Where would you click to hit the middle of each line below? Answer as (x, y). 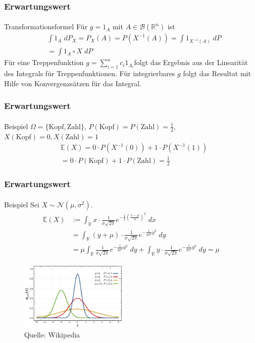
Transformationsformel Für (46, 26)
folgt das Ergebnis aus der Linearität (191, 62)
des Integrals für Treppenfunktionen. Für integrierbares (90, 73)
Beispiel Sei (22, 204)
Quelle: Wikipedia (52, 334)
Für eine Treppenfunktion (44, 62)
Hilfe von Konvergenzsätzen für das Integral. (73, 83)
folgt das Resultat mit (217, 73)
